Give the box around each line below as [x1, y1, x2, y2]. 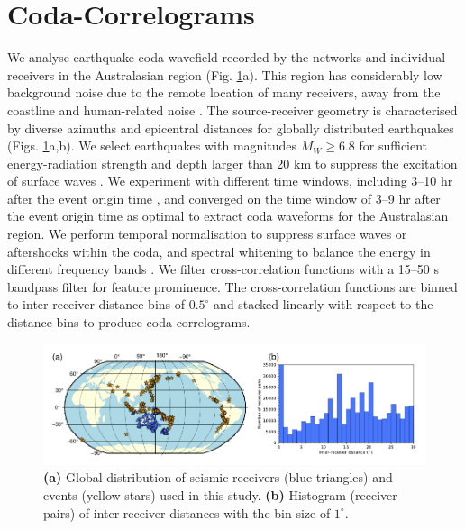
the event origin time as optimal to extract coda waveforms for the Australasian [7, 206, 449, 225]
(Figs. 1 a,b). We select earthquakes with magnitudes [7, 136, 296, 155]
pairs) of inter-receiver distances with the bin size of [43, 503, 331, 522]
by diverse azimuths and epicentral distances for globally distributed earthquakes [7, 118, 454, 137]
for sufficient [359, 136, 428, 155]
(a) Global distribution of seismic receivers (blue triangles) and [43, 468, 393, 487]
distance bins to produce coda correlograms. [7, 313, 251, 332]
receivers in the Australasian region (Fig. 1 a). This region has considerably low [7, 65, 442, 84]
